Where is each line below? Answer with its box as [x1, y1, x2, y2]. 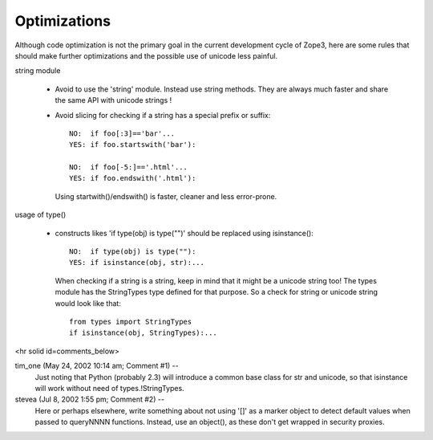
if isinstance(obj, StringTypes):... [69, 328, 218, 337]
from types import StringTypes [69, 317, 192, 326]
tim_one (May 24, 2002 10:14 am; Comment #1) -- [14, 361, 180, 371]
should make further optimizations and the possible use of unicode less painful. [14, 51, 278, 60]
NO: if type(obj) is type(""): [69, 247, 196, 256]
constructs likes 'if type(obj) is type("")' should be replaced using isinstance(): [55, 228, 314, 238]
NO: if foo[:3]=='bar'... [69, 128, 176, 138]
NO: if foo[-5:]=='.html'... [69, 163, 188, 172]
